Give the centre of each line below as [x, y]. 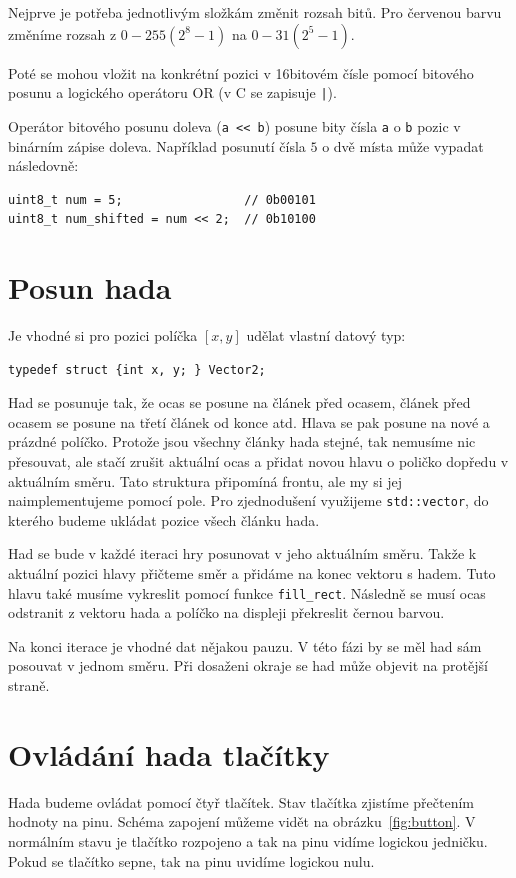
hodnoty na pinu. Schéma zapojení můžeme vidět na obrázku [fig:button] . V [242, 821]
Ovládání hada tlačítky [169, 753]
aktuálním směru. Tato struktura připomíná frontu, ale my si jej [205, 480]
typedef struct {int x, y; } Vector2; [137, 369]
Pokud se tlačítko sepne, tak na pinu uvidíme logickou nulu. [191, 860]
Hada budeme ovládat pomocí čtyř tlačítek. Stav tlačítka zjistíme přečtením [241, 801]
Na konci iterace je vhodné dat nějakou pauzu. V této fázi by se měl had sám [245, 645]
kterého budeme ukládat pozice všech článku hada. [164, 519]
